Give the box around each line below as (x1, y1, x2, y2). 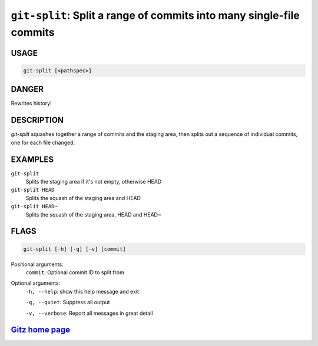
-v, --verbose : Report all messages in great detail (25, 310, 153, 317)
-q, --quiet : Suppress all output (25, 299, 110, 306)
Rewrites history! (11, 100, 52, 107)
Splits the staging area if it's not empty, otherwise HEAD (25, 178, 162, 185)
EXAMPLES (11, 154, 54, 164)
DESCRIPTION (11, 115, 64, 125)
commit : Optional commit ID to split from (25, 268, 125, 276)
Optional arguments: (11, 280, 61, 287)
